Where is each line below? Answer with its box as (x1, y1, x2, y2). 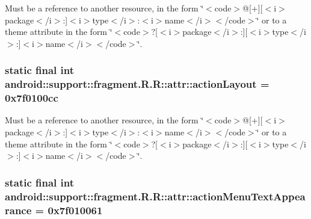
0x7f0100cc (5, 90, 58, 105)
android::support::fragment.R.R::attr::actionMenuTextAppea (5, 188, 306, 203)
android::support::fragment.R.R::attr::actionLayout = (5, 76, 269, 91)
